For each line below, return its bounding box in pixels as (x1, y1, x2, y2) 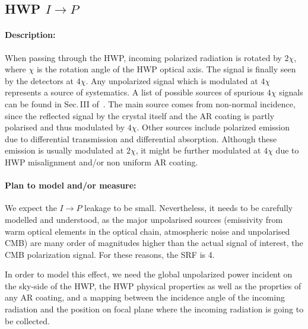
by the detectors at (5, 74, 74, 87)
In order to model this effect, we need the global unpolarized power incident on (5, 268, 293, 280)
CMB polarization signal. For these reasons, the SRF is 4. (5, 248, 215, 260)
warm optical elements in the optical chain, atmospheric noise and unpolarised (5, 225, 290, 237)
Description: (5, 28, 56, 41)
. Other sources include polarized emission (136, 121, 290, 133)
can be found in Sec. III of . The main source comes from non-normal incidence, (5, 97, 296, 110)
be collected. (5, 314, 50, 327)
